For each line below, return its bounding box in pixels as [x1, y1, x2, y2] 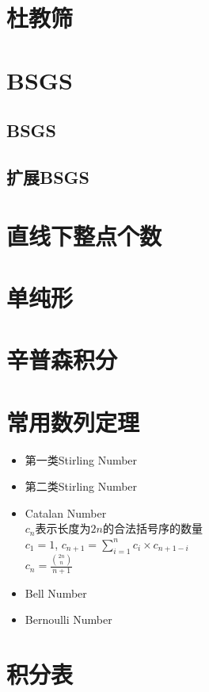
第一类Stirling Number [25, 451, 138, 468]
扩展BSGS [6, 164, 89, 189]
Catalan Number [25, 504, 107, 521]
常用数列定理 [6, 405, 140, 438]
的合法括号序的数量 [102, 520, 203, 537]
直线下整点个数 [6, 219, 162, 251]
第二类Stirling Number [25, 478, 138, 495]
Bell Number [25, 584, 87, 601]
